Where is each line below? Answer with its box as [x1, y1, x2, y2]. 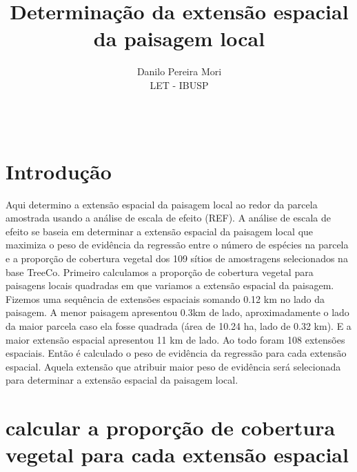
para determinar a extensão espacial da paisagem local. [6, 373, 238, 387]
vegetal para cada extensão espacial [6, 440, 349, 469]
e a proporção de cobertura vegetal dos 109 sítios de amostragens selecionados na [6, 251, 348, 265]
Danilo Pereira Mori [136, 64, 222, 79]
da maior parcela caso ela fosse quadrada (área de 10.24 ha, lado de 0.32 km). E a [6, 318, 351, 333]
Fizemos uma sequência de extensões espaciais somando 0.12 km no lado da [6, 291, 325, 306]
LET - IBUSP [150, 77, 209, 92]
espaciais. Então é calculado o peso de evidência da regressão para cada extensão [6, 346, 347, 360]
